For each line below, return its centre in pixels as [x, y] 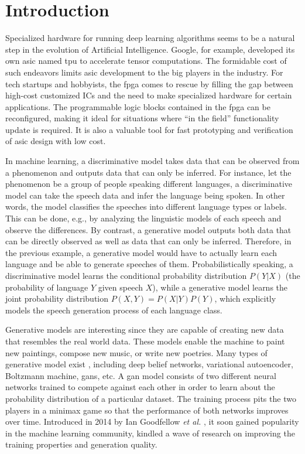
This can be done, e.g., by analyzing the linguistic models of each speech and [143, 218]
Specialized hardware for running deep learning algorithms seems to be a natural [150, 38]
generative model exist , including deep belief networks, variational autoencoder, [149, 364]
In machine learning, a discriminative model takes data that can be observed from [152, 161]
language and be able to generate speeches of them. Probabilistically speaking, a [149, 264]
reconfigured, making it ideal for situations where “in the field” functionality [142, 118]
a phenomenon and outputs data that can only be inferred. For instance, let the [148, 172]
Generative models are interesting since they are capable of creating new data [145, 330]
